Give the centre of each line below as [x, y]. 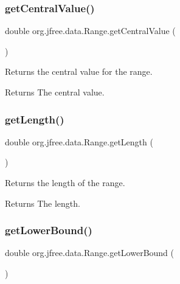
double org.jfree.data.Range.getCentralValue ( [90, 31]
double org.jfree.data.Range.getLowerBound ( [90, 253]
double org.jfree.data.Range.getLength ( [79, 141]
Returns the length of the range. [65, 182]
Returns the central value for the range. [79, 71]
